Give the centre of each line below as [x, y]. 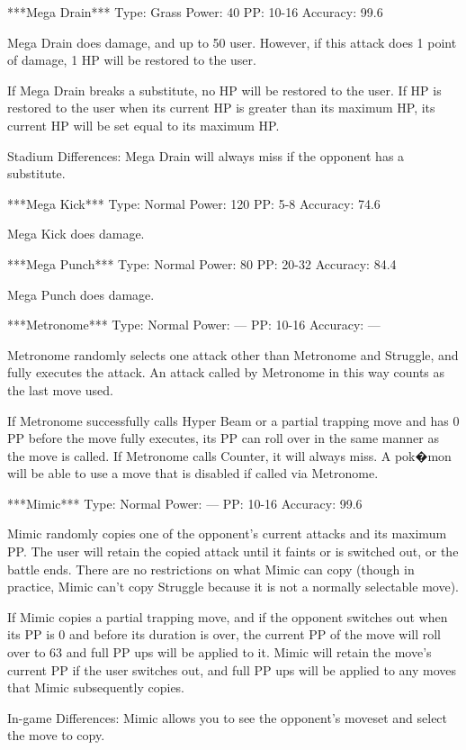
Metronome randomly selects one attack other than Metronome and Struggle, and [233, 354]
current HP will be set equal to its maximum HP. [143, 125]
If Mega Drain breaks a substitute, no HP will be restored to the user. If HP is [224, 90]
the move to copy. [56, 735]
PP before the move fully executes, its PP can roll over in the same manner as [223, 438]
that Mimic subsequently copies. [96, 687]
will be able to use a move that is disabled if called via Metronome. [193, 473]
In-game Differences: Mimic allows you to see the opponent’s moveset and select [228, 717]
